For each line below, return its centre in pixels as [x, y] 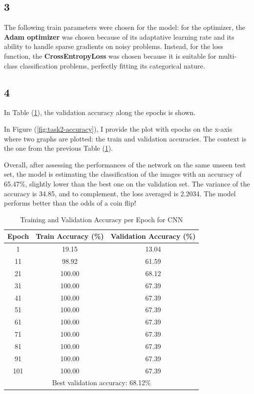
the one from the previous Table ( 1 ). [58, 148]
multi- [228, 56]
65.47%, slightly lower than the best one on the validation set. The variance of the [127, 183]
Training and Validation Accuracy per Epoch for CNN [102, 219]
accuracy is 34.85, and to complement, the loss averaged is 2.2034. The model [120, 193]
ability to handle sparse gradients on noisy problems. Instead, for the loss [114, 46]
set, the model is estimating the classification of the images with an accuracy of [123, 174]
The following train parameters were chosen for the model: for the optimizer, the [125, 27]
